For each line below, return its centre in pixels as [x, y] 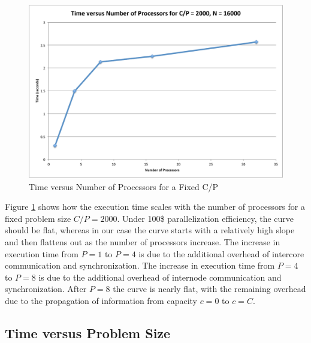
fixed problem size [38, 218]
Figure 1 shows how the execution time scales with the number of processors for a [155, 207]
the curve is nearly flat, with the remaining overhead [209, 289]
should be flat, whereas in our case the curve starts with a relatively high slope [150, 230]
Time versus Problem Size [88, 333]
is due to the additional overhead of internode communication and [160, 277]
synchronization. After [46, 289]
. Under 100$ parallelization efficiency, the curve [206, 218]
